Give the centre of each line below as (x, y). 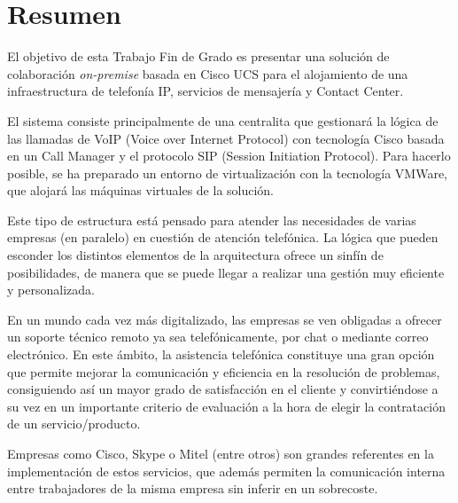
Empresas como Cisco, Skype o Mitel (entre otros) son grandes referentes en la (221, 453)
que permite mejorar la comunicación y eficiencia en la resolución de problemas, (224, 371)
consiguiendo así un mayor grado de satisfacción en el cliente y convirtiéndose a (223, 389)
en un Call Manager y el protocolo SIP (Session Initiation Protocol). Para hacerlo (229, 156)
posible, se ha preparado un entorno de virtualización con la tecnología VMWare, (227, 173)
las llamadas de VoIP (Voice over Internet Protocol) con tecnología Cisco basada (226, 138)
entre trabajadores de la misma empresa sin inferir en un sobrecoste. (193, 488)
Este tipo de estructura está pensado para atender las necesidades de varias (212, 220)
